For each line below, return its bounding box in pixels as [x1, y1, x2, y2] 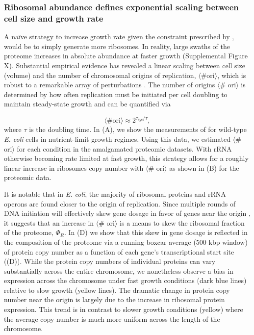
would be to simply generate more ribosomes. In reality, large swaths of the [4, 41, 230, 51]
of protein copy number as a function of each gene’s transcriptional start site [4, 246, 234, 257]
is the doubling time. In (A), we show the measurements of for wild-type [29, 124, 247, 134]
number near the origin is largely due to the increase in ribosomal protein [4, 294, 225, 305]
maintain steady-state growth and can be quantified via [4, 99, 171, 109]
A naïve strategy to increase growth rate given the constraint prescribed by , [4, 31, 234, 42]
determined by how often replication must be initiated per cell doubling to [4, 89, 228, 99]
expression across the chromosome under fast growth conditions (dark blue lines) [4, 275, 247, 285]
